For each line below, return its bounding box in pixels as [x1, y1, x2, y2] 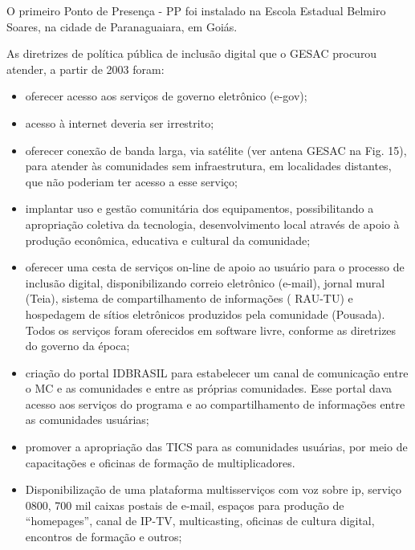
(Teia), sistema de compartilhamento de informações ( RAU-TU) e [25, 290, 353, 307]
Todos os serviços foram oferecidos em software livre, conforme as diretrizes [25, 321, 397, 338]
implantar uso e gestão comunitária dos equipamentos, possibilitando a [25, 200, 374, 217]
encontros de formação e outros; [25, 528, 182, 545]
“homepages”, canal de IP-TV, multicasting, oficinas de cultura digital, [25, 512, 375, 529]
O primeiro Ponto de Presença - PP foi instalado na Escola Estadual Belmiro [6, 2, 386, 18]
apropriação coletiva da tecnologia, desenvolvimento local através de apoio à [25, 215, 400, 232]
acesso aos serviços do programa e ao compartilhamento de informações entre [25, 395, 405, 412]
